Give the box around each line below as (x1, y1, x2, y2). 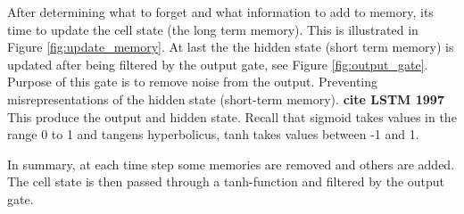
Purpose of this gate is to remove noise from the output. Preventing (7, 72, 378, 91)
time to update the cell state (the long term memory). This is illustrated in (7, 20, 418, 38)
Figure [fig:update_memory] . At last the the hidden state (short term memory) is (7, 37, 454, 56)
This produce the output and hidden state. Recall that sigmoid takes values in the (7, 107, 457, 126)
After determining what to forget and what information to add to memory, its (7, 3, 434, 21)
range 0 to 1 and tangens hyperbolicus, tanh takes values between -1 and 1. (7, 125, 419, 144)
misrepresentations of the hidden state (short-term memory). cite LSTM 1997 (7, 89, 444, 108)
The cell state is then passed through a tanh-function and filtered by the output (7, 172, 445, 191)
